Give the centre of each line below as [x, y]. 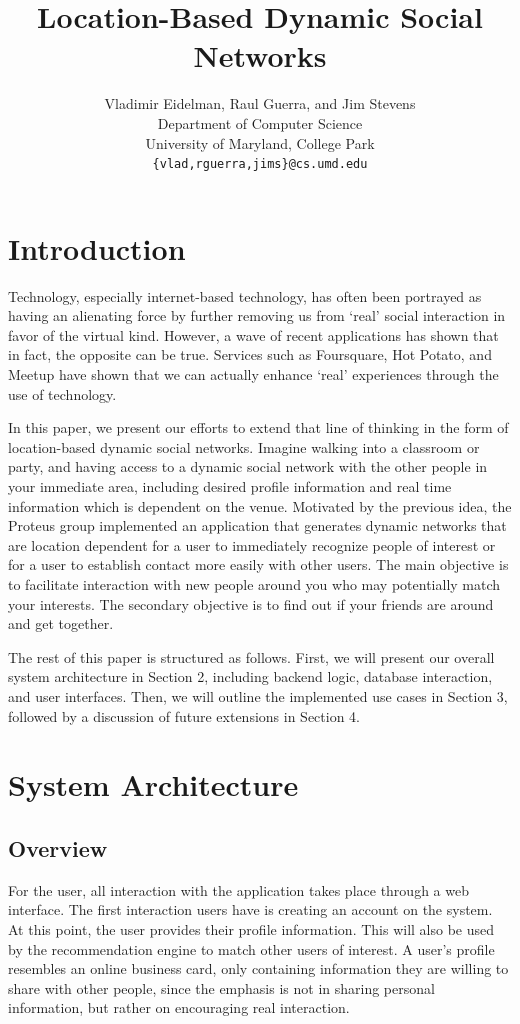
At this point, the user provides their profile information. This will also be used [251, 928]
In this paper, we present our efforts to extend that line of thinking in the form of [258, 427]
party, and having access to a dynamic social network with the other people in [248, 466]
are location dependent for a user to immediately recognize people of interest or [252, 544]
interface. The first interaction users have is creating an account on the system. [250, 909]
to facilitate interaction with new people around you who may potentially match [254, 584]
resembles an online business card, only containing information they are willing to [258, 968]
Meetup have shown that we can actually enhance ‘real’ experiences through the [253, 374]
